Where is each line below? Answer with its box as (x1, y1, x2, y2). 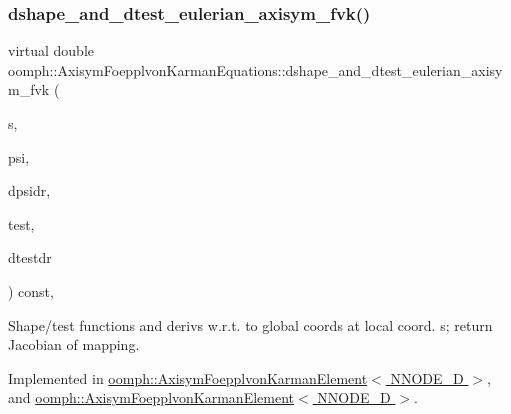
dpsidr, (8, 180, 51, 201)
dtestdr (8, 247, 52, 268)
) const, (8, 280, 54, 301)
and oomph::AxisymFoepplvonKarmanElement (8, 387, 295, 408)
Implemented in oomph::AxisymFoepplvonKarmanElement (8, 367, 368, 388)
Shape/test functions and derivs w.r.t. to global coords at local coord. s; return (8, 314, 493, 335)
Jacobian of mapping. (8, 334, 140, 355)
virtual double (8, 40, 95, 61)
